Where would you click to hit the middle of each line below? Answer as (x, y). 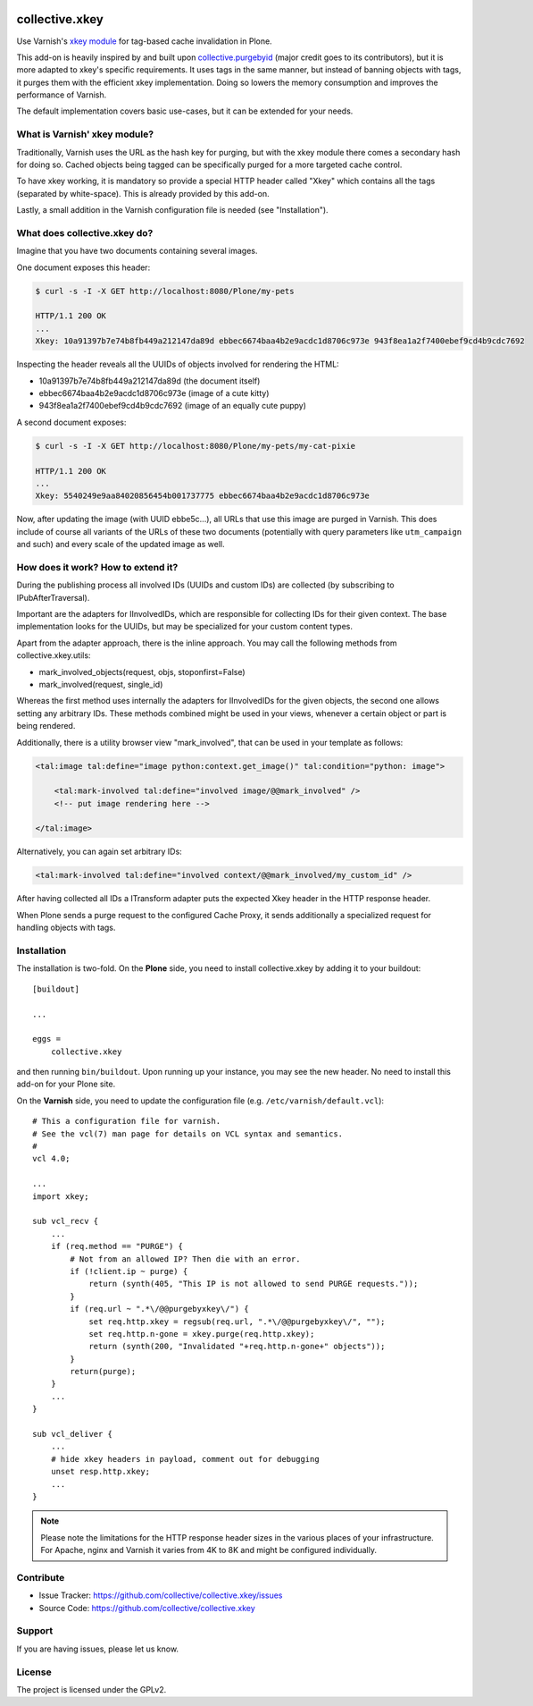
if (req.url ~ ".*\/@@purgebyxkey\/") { (159, 1309)
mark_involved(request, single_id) (101, 684)
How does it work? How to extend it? (97, 567)
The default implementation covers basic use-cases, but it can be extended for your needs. (185, 111)
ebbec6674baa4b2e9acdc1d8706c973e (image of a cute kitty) (154, 393)
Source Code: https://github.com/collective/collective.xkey (147, 1608)
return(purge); (103, 1372)
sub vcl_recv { (66, 1221)
